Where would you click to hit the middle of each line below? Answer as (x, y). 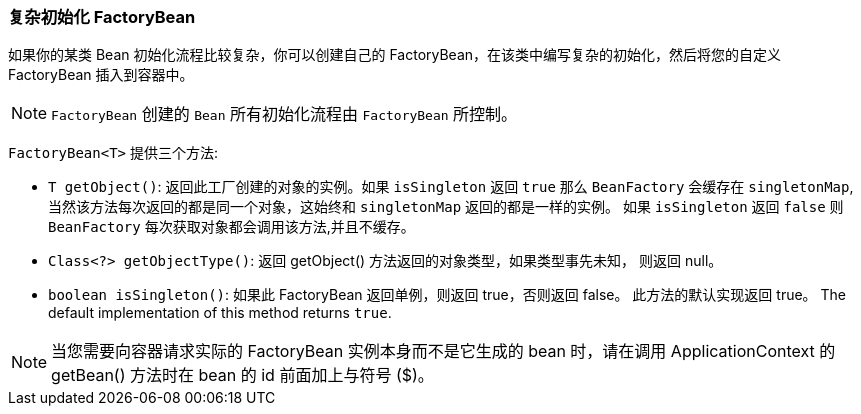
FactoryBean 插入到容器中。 (101, 75)
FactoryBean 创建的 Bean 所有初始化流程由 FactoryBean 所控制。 (284, 114)
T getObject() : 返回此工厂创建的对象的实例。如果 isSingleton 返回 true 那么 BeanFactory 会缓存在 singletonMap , (451, 187)
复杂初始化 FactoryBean (102, 17)
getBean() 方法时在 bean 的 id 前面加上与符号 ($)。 (242, 375)
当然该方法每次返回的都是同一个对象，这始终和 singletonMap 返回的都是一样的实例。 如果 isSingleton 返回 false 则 (446, 207)
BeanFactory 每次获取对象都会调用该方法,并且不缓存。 (231, 227)
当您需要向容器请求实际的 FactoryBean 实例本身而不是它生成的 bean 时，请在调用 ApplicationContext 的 (443, 351)
